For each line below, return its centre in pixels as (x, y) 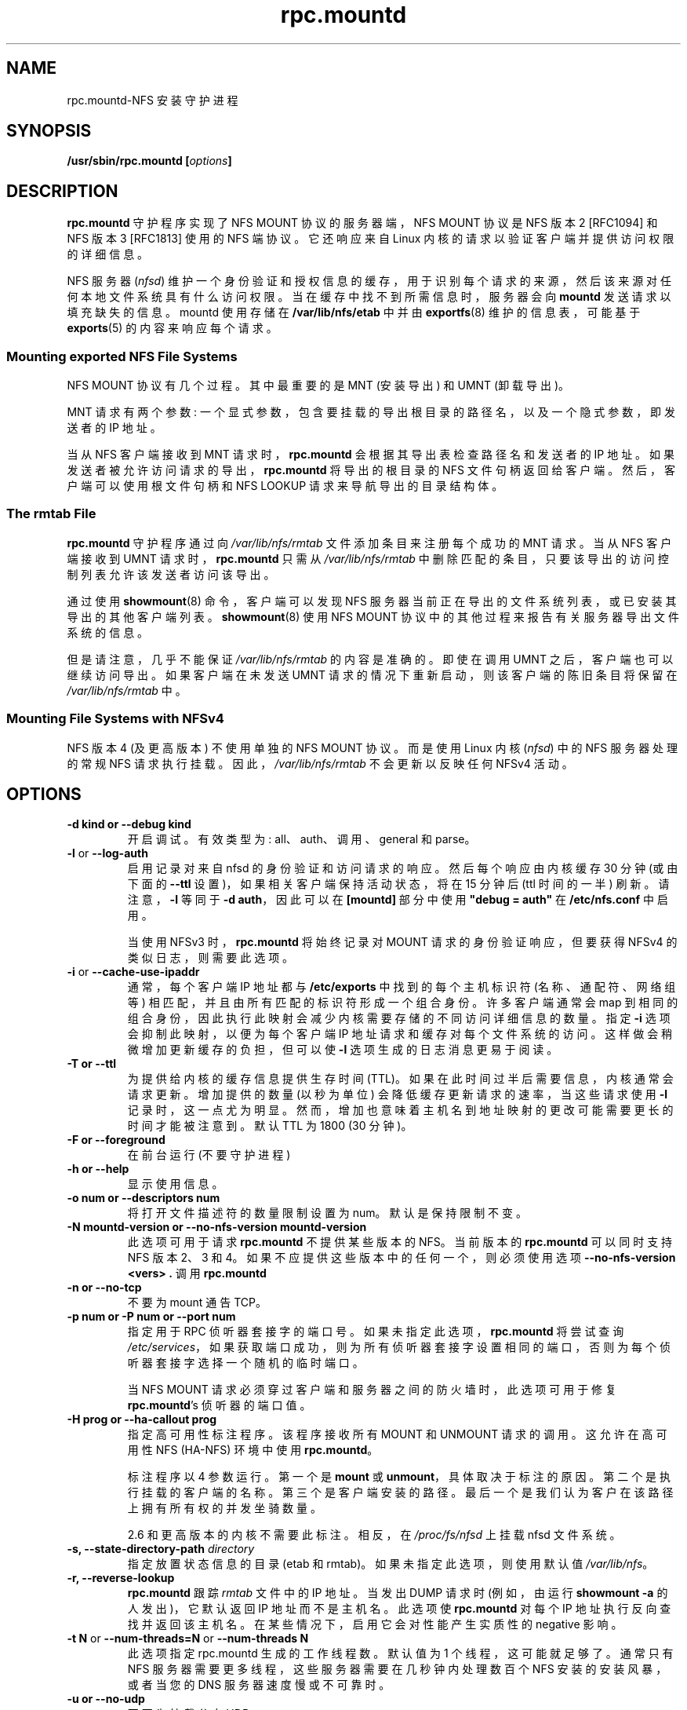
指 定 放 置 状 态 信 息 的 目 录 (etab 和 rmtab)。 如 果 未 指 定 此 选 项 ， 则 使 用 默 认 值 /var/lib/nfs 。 (391, 1564)
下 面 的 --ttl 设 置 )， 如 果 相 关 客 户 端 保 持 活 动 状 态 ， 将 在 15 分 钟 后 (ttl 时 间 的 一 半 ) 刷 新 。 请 (398, 884)
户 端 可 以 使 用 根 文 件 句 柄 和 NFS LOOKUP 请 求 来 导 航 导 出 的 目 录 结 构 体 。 (285, 486)
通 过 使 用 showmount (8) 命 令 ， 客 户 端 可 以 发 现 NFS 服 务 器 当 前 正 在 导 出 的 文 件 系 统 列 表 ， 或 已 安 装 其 (372, 601)
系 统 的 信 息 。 (108, 632)
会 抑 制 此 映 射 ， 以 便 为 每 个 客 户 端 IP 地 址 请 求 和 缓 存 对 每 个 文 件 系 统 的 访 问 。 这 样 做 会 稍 (400, 1034)
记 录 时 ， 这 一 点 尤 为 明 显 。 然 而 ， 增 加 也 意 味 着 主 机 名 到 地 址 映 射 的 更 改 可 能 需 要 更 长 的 (400, 1110)
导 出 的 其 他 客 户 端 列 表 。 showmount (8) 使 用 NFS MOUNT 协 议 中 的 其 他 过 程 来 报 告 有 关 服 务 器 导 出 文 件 (373, 616)
